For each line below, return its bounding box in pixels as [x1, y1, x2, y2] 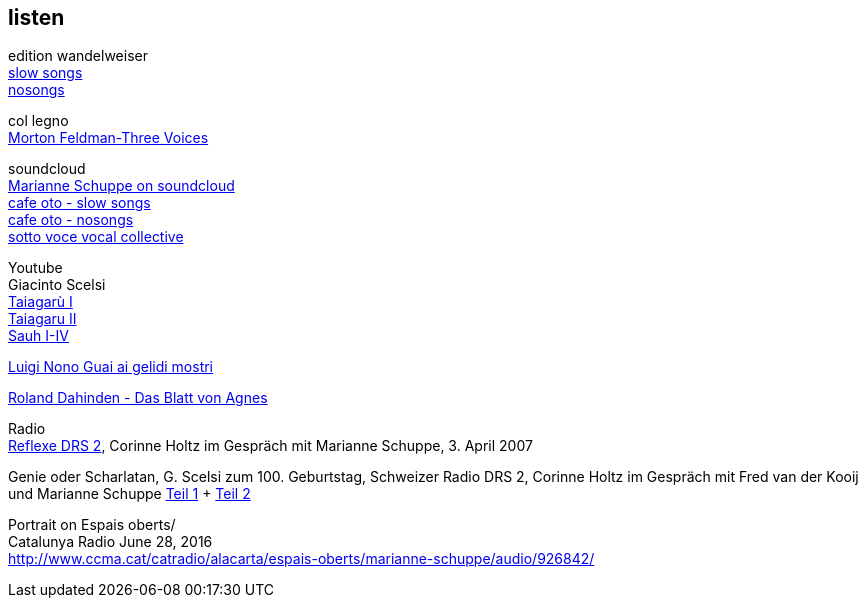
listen [8, 5, 65, 30]
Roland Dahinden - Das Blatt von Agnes [8, 389, 268, 407]
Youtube [8, 259, 63, 277]
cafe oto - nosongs [8, 211, 134, 229]
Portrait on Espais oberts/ [8, 516, 176, 534]
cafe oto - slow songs [8, 194, 151, 212]
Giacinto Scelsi [8, 276, 106, 294]
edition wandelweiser [8, 47, 148, 65]
